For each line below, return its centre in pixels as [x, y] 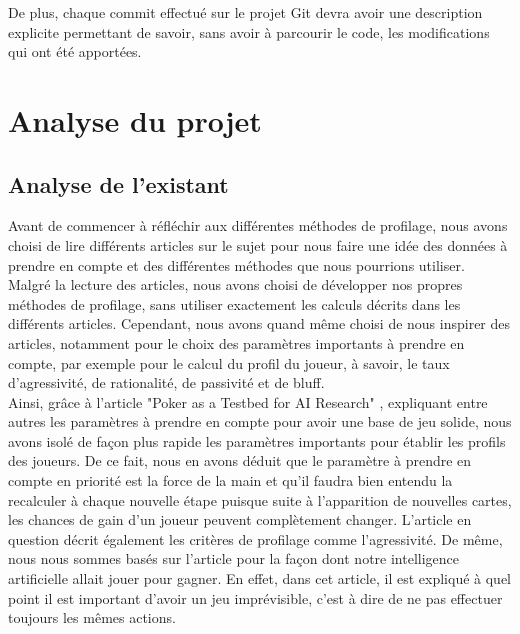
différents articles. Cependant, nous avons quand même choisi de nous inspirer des [259, 323]
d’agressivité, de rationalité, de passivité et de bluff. [166, 382]
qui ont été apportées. [75, 51]
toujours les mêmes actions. [92, 617]
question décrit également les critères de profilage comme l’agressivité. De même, [255, 538]
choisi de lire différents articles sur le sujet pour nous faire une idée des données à [258, 244]
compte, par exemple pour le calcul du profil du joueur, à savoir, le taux [229, 362]
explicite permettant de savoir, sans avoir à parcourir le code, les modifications [249, 31]
